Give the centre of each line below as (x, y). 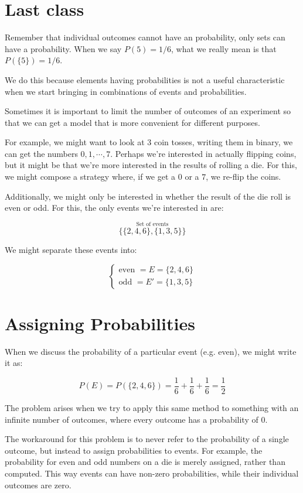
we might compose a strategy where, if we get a (90, 177)
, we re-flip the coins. (244, 177)
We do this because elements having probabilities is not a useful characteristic (145, 79)
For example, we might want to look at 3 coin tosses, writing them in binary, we (149, 142)
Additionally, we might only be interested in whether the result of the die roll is (148, 196)
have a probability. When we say (63, 48)
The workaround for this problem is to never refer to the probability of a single (147, 439)
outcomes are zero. (38, 485)
